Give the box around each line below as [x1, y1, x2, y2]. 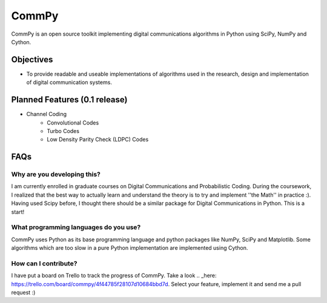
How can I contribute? [11, 259, 78, 267]
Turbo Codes [47, 127, 80, 134]
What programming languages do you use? [11, 223, 141, 232]
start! [11, 208, 24, 215]
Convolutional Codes [47, 119, 99, 126]
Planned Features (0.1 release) [11, 94, 128, 105]
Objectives [11, 54, 53, 65]
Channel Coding [26, 111, 67, 118]
